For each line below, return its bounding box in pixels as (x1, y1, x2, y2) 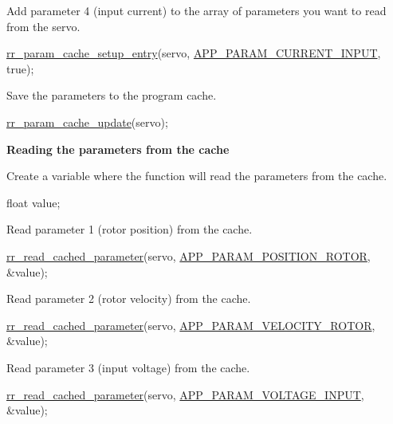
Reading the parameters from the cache (6, 140, 230, 157)
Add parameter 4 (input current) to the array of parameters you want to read (6, 2, 387, 18)
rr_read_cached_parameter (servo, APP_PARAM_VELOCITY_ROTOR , (6, 316, 375, 333)
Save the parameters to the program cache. (6, 87, 217, 104)
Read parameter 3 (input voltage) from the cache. (6, 359, 250, 375)
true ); (6, 60, 34, 77)
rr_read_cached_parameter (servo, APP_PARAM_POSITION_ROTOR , (6, 247, 371, 264)
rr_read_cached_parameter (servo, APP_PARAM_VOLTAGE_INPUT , (6, 386, 364, 402)
